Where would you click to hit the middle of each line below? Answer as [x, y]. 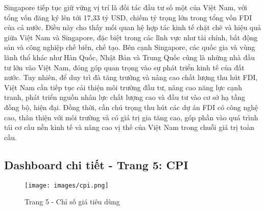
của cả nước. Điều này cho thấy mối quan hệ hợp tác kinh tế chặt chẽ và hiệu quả [133, 27]
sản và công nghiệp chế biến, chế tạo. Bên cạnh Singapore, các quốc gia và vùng [130, 47]
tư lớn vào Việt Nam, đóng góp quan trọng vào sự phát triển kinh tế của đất [124, 67]
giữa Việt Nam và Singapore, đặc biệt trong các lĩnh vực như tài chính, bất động [131, 37]
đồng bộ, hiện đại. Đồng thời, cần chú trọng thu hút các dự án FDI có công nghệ [131, 107]
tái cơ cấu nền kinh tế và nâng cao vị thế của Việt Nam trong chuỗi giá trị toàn [129, 127]
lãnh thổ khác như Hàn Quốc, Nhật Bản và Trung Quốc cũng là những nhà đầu [130, 57]
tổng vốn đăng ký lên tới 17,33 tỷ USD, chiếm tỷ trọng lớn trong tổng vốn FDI [128, 17]
